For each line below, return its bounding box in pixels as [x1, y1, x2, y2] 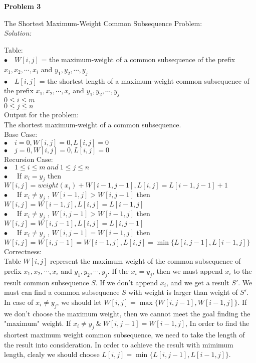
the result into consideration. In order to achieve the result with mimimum [4, 339, 233, 349]
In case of [4, 296, 34, 307]
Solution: [4, 28, 32, 38]
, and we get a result [166, 277, 229, 287]
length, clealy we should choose [4, 349, 100, 359]
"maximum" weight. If [4, 318, 71, 328]
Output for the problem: [4, 109, 79, 120]
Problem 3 [4, 1, 41, 11]
